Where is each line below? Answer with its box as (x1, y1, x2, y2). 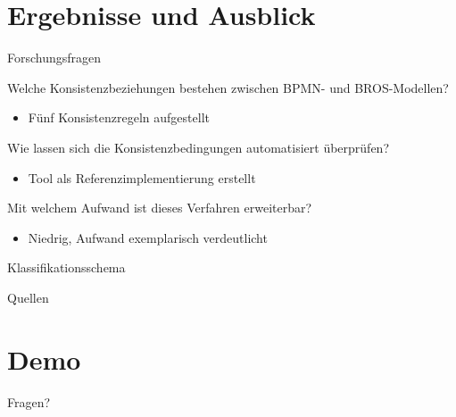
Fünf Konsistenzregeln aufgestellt (28, 108, 210, 127)
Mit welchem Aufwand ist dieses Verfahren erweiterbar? (7, 198, 312, 217)
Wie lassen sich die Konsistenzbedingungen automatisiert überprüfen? (7, 138, 389, 156)
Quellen (7, 288, 49, 306)
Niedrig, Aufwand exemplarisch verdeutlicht (28, 228, 268, 246)
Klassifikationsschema (7, 258, 126, 277)
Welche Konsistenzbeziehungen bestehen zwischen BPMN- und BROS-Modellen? (7, 78, 449, 96)
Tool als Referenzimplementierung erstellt (28, 168, 256, 187)
